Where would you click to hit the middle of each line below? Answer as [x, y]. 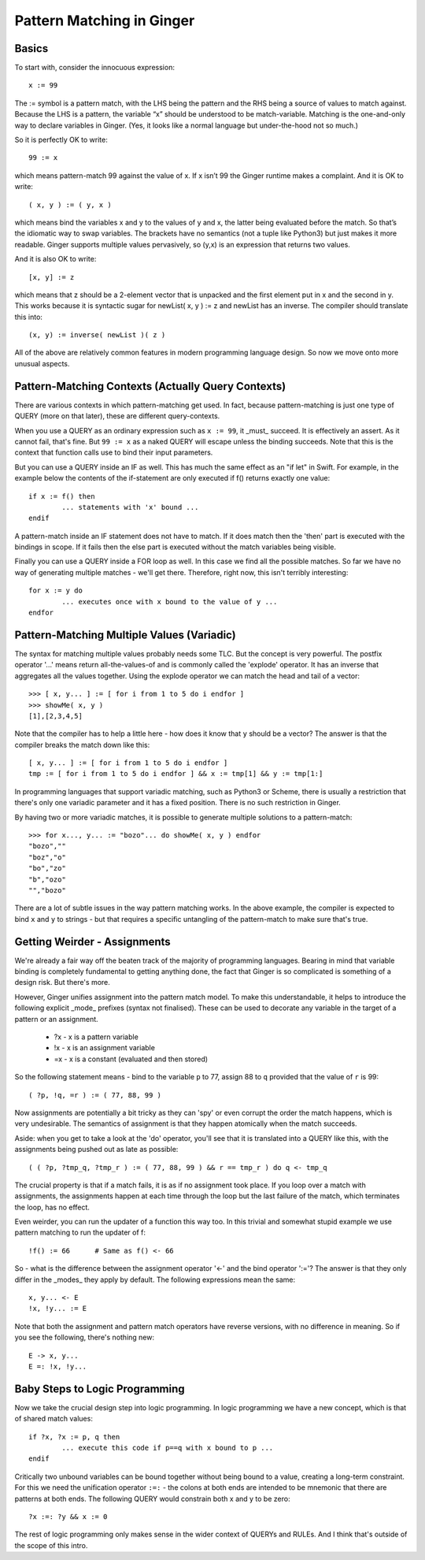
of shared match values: [54, 1419]
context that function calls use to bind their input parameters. [114, 452]
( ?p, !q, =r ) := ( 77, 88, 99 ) [95, 1095]
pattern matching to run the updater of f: [80, 1232]
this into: [29, 317]
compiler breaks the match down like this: [82, 745]
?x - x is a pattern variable [96, 1037]
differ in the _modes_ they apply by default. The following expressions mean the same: [155, 1280]
